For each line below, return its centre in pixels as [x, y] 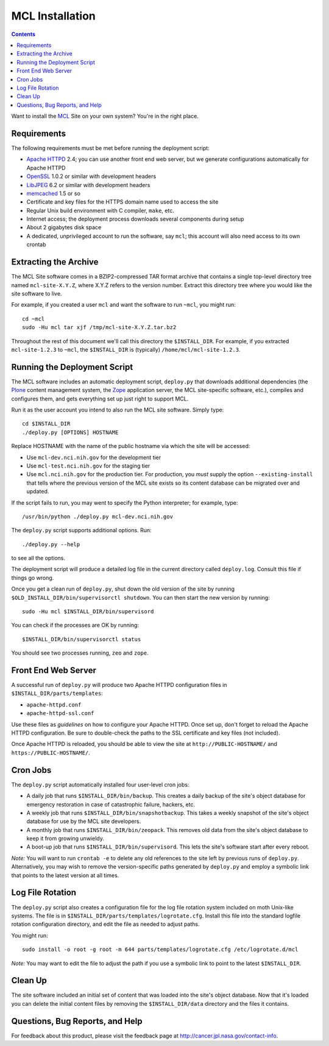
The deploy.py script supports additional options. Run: [81, 530]
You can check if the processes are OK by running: [75, 625]
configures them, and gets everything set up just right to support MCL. [100, 399]
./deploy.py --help [51, 544]
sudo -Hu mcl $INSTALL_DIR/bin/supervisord [88, 612]
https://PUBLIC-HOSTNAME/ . [51, 752]
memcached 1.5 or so [53, 193]
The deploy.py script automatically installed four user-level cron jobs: [100, 784]
